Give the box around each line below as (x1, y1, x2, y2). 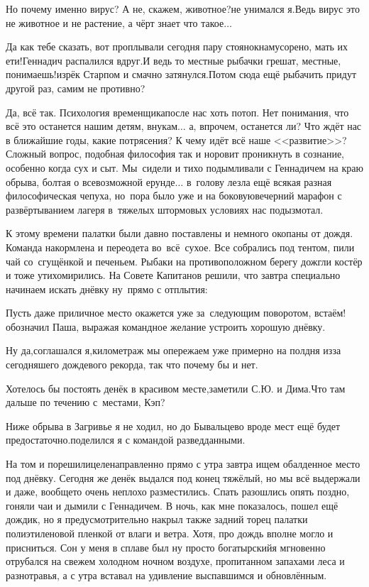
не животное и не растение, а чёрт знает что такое (6, 15, 224, 30)
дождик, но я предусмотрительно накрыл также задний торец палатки (6, 512, 308, 527)
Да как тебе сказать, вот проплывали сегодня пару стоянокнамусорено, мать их (6, 39, 348, 54)
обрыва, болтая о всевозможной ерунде (6, 174, 175, 189)
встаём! (314, 305, 346, 320)
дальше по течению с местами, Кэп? (6, 395, 165, 410)
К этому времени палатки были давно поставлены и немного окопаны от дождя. (6, 226, 353, 241)
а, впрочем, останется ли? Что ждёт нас (189, 119, 362, 133)
